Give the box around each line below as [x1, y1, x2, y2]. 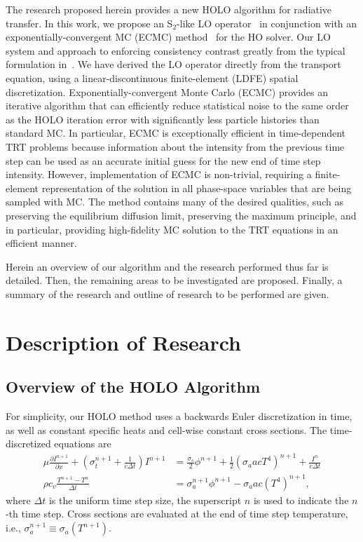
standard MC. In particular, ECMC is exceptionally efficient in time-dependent [6, 126, 346, 140]
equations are [54, 436, 111, 451]
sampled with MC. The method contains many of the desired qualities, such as [6, 194, 343, 209]
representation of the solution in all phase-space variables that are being [41, 180, 352, 195]
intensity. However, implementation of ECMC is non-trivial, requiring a [6, 167, 312, 182]
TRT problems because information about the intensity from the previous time [6, 139, 345, 154]
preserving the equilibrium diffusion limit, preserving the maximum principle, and [6, 208, 357, 222]
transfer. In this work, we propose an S [6, 15, 173, 30]
